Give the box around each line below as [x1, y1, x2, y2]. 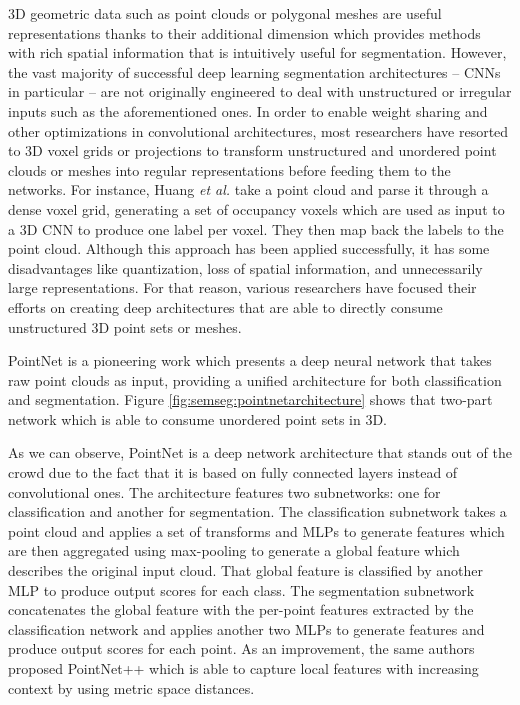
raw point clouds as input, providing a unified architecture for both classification [8, 369, 502, 390]
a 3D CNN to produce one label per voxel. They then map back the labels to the [8, 218, 504, 239]
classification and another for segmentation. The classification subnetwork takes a [8, 501, 507, 522]
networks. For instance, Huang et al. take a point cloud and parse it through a [8, 179, 489, 200]
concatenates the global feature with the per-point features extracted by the [8, 599, 474, 620]
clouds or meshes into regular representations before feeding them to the [8, 159, 451, 180]
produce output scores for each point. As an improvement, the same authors [8, 638, 475, 659]
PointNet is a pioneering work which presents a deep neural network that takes [8, 350, 492, 371]
